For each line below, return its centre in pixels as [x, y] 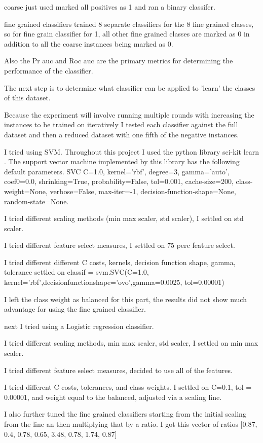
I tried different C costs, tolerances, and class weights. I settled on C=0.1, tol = [128, 387]
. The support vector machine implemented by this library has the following [122, 161]
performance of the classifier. [49, 70]
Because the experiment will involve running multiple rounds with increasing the [129, 114]
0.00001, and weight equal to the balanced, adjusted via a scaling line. [113, 397]
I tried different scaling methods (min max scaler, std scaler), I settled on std [124, 218]
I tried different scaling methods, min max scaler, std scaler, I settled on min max [131, 343]
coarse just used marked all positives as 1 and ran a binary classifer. [110, 7]
